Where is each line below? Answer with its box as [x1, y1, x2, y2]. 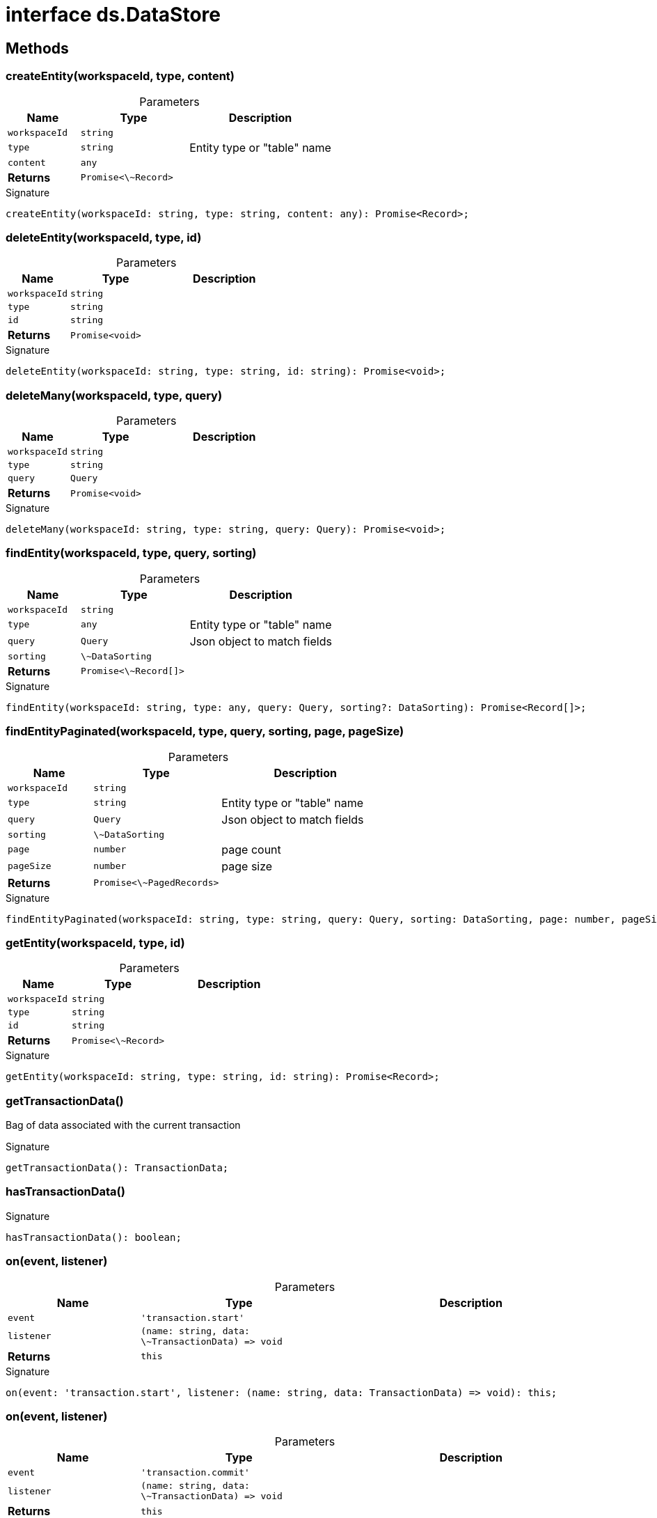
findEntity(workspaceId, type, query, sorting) [6, 546, 257, 561]
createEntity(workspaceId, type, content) [6, 69, 235, 84]
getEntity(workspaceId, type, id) [6, 935, 185, 950]
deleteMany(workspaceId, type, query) [6, 388, 223, 402]
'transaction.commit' [141, 1467, 250, 1478]
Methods [6, 39, 69, 57]
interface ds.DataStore [6, 3, 221, 26]
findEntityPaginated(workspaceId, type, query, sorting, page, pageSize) [6, 724, 404, 739]
